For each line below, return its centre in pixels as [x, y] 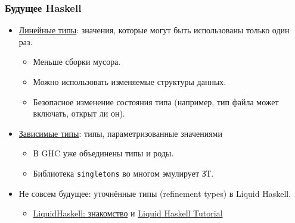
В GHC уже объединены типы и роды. [103, 153]
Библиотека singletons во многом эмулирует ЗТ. [123, 173]
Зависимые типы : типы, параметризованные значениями [120, 133]
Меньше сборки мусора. [77, 62]
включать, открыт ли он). [79, 113]
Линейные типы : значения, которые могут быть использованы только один [154, 30]
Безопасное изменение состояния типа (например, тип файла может [156, 101]
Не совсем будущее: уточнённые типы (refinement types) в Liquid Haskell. [155, 193]
